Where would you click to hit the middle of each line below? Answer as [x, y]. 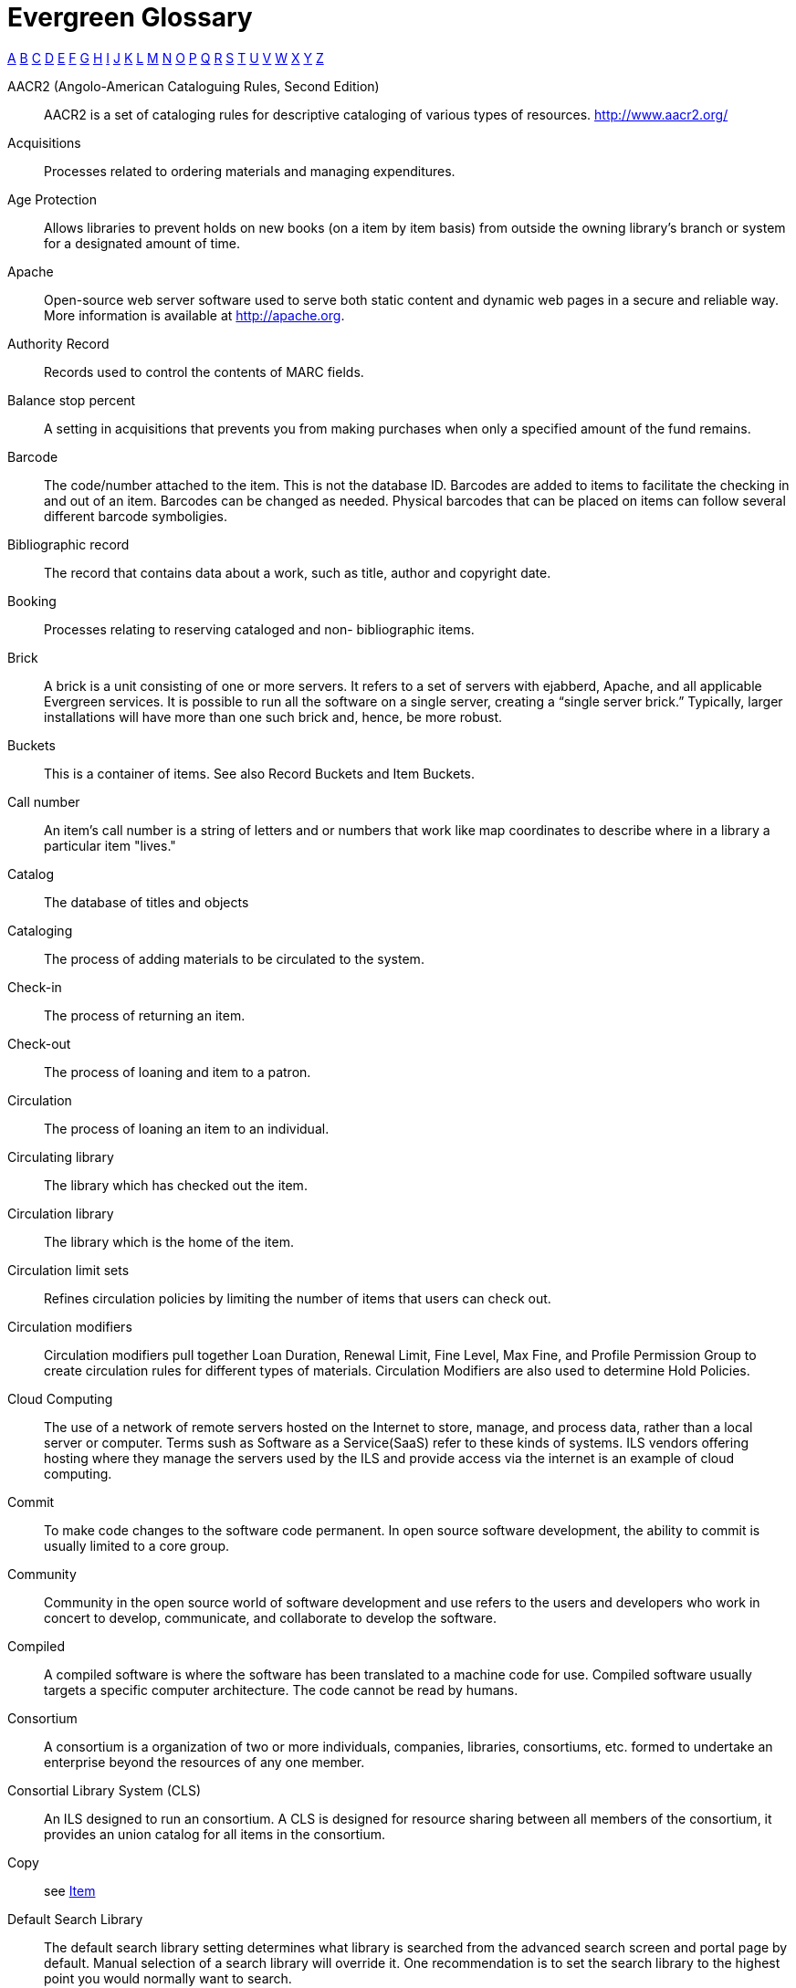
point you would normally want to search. [168, 1978]
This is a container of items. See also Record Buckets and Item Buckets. [260, 773]
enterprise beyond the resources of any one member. [204, 1762]
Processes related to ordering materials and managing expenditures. [250, 171]
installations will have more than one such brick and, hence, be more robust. [273, 717]
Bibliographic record [68, 544]
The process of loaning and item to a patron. [178, 1072]
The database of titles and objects [147, 902]
